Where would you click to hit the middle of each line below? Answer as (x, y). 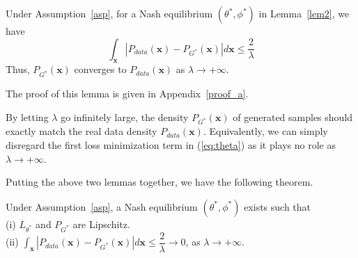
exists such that (278, 206)
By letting (27, 116)
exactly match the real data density (81, 131)
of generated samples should (293, 116)
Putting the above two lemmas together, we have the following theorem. (159, 182)
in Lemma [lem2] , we (304, 13)
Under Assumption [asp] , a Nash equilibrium (102, 206)
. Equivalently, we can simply (265, 131)
